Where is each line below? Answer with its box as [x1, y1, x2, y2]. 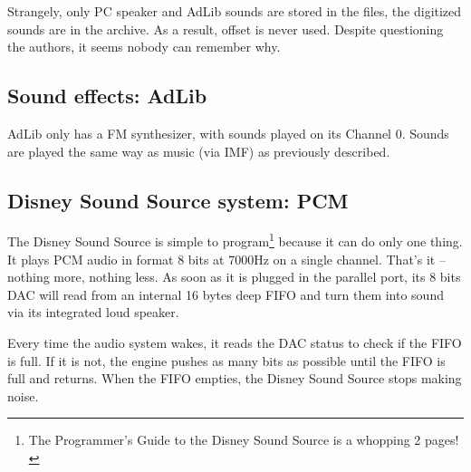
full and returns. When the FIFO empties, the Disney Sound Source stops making [7, 369, 462, 388]
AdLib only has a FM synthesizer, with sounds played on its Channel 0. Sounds [7, 123, 449, 142]
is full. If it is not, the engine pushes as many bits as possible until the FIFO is [7, 351, 446, 370]
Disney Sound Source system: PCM [7, 186, 349, 214]
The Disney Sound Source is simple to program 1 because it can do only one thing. [7, 229, 463, 251]
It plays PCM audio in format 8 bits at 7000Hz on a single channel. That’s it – [7, 249, 446, 268]
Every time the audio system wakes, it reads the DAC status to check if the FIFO [7, 333, 462, 352]
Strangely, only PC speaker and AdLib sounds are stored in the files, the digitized [7, 2, 462, 20]
